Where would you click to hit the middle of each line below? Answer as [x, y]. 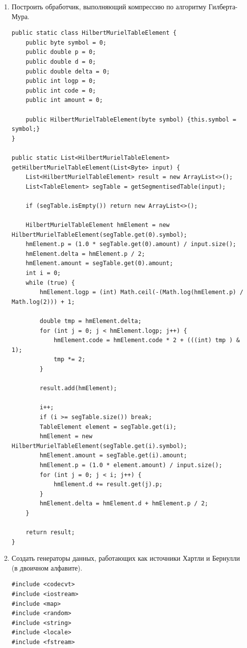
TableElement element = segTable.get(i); [108, 427]
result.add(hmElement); [78, 388]
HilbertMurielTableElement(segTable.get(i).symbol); [99, 446]
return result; [50, 533]
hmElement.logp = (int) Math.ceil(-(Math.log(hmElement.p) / [142, 292]
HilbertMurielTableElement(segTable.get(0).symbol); [99, 235]
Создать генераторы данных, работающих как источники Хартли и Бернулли [126, 558]
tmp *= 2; [70, 360]
